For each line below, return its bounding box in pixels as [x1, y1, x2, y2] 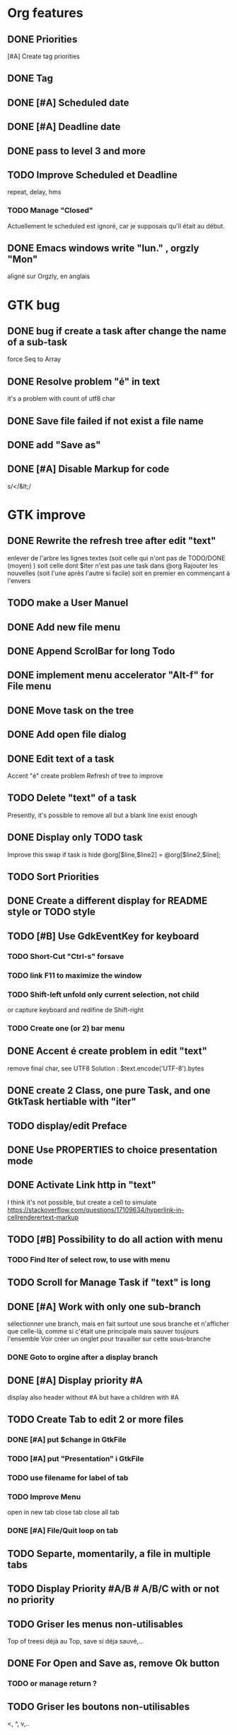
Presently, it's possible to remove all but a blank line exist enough [7, 811, 198, 819]
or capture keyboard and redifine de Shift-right [7, 1005, 144, 1014]
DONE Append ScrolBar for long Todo [7, 645, 175, 658]
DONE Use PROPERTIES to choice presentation [7, 1143, 218, 1155]
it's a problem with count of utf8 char [7, 394, 115, 403]
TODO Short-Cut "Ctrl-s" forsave [7, 951, 125, 961]
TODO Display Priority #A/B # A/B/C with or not [7, 1583, 219, 1595]
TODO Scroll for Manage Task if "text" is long [7, 1277, 211, 1289]
